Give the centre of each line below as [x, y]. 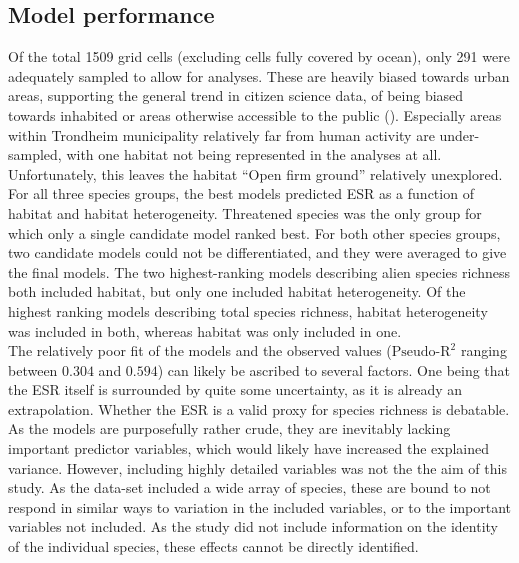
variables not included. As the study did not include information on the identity [253, 526]
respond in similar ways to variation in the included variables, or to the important [260, 506]
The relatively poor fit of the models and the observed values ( [200, 350]
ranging [483, 350]
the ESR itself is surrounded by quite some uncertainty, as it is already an [235, 389]
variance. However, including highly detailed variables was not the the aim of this [257, 467]
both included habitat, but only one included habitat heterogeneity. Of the [237, 291]
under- [459, 134]
